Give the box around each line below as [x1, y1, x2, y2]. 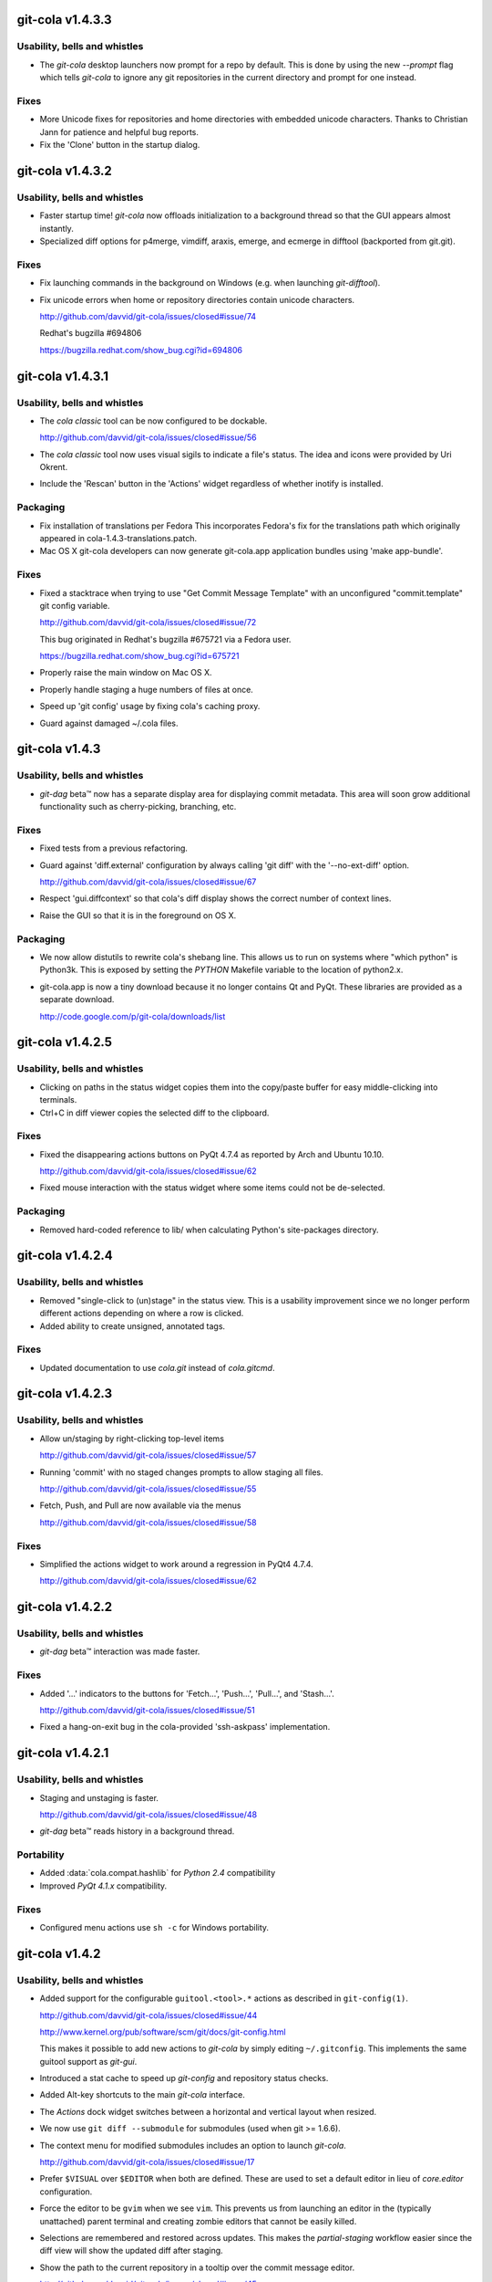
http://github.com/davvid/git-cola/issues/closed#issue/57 [39, 1450, 257, 1460]
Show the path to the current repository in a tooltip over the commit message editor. [39, 2262, 355, 2273]
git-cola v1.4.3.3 [16, 12, 113, 27]
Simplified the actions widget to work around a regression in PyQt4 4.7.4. [39, 1558, 313, 1569]
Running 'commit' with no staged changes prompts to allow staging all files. [39, 1466, 323, 1478]
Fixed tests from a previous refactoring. [39, 843, 189, 853]
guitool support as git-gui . [39, 2056, 138, 2067]
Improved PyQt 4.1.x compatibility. [39, 1880, 168, 1891]
